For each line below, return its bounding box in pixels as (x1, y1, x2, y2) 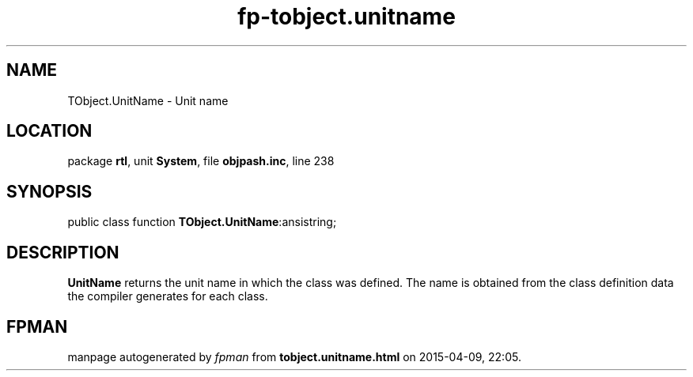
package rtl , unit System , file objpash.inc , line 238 (67, 154, 335, 168)
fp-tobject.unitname (237, 3, 456, 30)
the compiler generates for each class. (67, 289, 268, 303)
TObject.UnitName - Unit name (67, 93, 229, 107)
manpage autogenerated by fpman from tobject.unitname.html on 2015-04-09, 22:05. (67, 349, 521, 364)
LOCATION (6, 121, 93, 141)
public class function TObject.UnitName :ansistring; (67, 215, 337, 229)
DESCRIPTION (6, 242, 119, 262)
